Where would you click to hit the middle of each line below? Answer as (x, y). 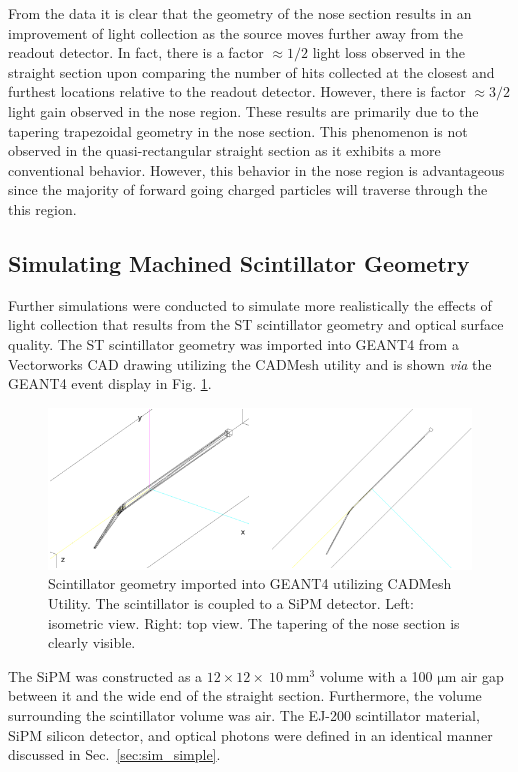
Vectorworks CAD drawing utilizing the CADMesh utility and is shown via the (250, 363)
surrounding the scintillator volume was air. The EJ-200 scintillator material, (244, 715)
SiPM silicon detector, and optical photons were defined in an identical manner (250, 734)
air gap (482, 675)
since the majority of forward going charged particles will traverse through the (248, 189)
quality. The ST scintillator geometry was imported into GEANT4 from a (233, 343)
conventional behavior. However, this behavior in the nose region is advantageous (256, 169)
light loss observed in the (388, 52)
